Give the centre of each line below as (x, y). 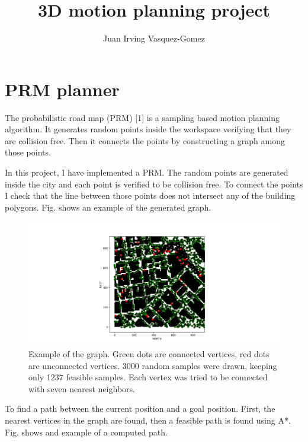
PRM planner (62, 89)
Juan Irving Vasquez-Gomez (154, 38)
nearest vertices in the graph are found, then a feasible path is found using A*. (148, 420)
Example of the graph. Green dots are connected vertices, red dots (149, 354)
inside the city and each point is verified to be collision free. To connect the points (154, 184)
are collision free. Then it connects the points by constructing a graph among (145, 140)
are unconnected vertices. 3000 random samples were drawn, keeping (153, 365)
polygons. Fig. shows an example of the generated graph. (108, 207)
